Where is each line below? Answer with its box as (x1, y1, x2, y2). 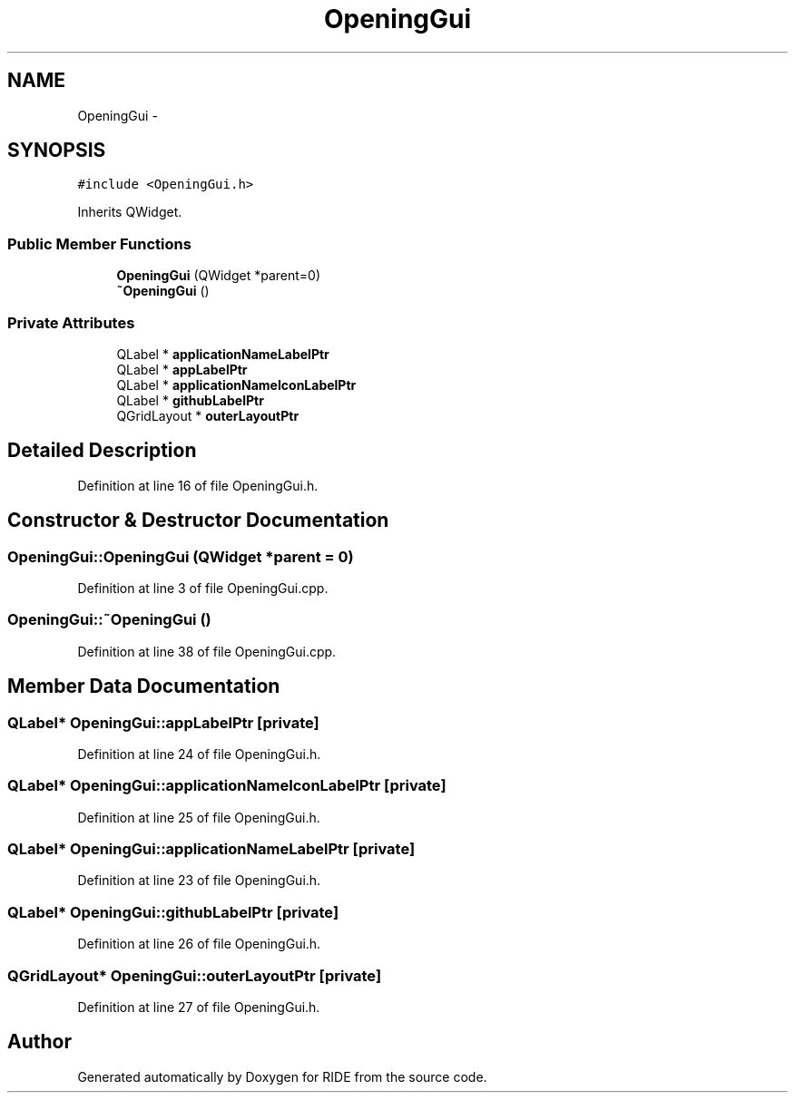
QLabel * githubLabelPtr (116, 392, 264, 408)
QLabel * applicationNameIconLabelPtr (116, 376, 357, 393)
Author (7, 1030, 72, 1054)
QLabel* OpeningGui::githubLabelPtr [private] (7, 902, 339, 921)
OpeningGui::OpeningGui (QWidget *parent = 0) (7, 547, 354, 566)
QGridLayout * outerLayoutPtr (116, 407, 299, 423)
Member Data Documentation (7, 675, 280, 698)
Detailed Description (7, 439, 197, 462)
